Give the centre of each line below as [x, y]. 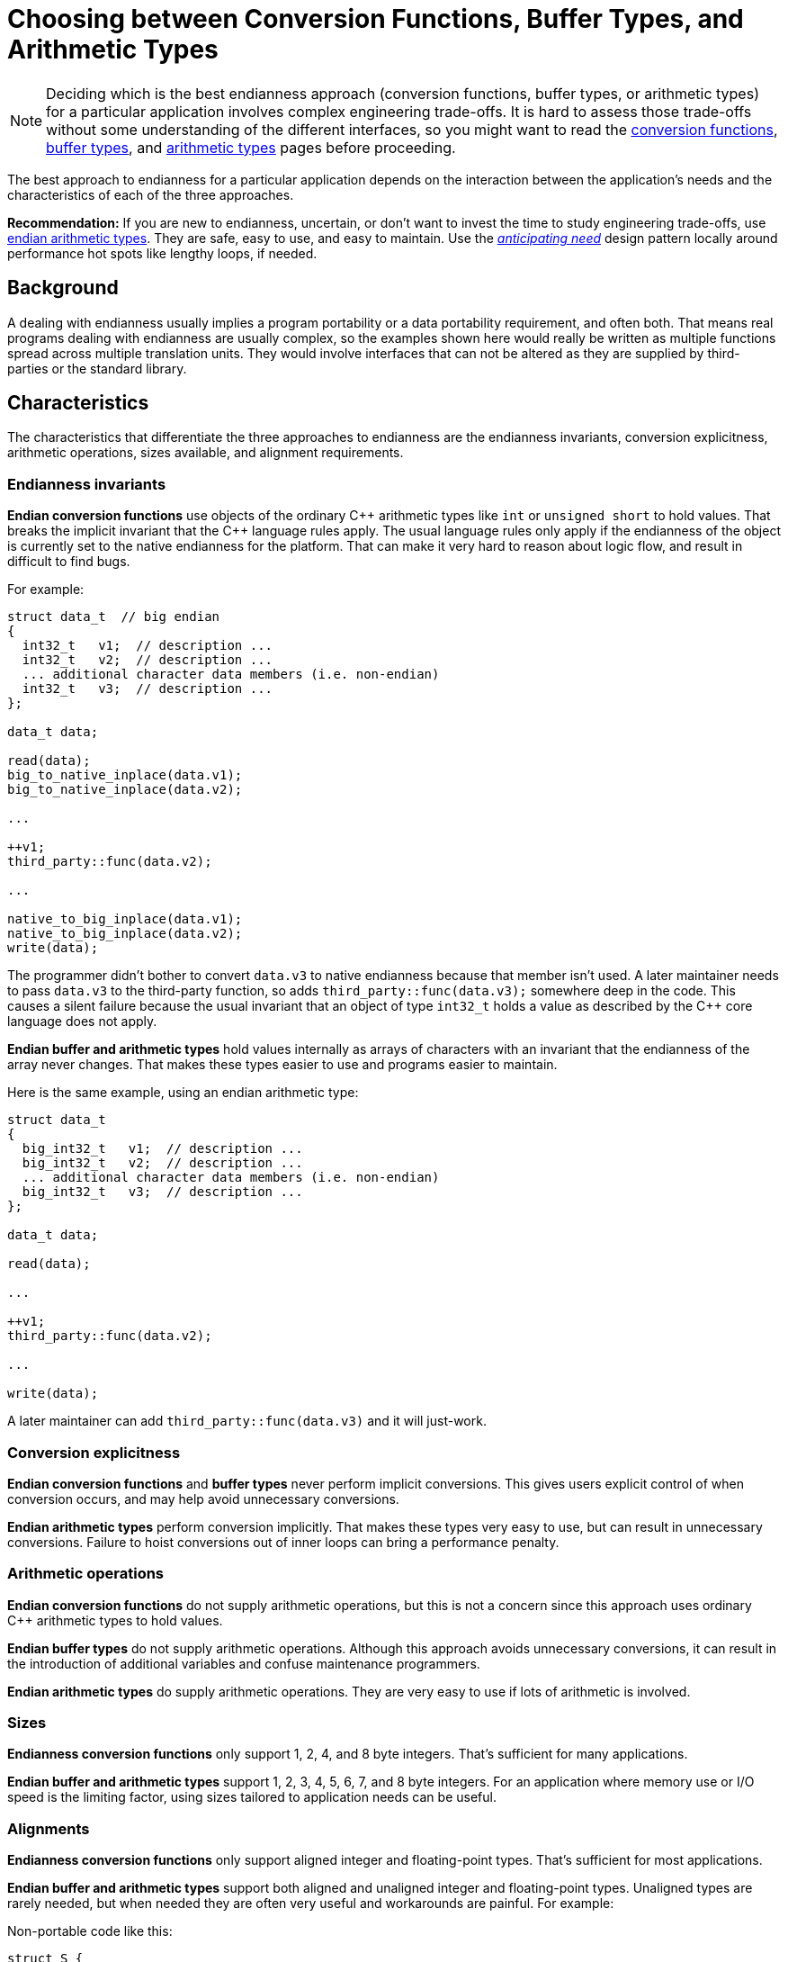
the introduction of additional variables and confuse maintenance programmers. [244, 1663]
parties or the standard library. [97, 368]
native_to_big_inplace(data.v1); [125, 919]
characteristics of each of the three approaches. [151, 194]
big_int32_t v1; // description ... [162, 1149]
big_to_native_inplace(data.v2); [125, 790]
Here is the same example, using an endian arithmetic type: [183, 1093]
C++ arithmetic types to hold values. [115, 1620]
